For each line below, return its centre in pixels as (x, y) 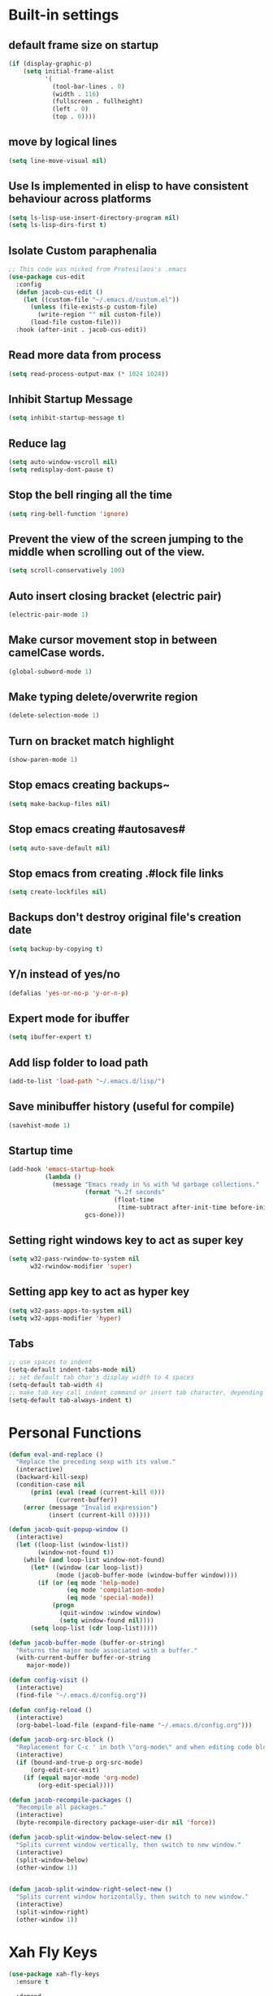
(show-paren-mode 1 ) (43, 760)
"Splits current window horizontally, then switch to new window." (132, 1897)
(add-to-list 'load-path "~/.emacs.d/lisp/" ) (87, 1081)
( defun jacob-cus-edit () (60, 292)
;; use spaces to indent (50, 1362)
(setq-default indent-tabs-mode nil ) (72, 1370)
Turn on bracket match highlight (91, 741)
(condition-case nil (50, 1485)
